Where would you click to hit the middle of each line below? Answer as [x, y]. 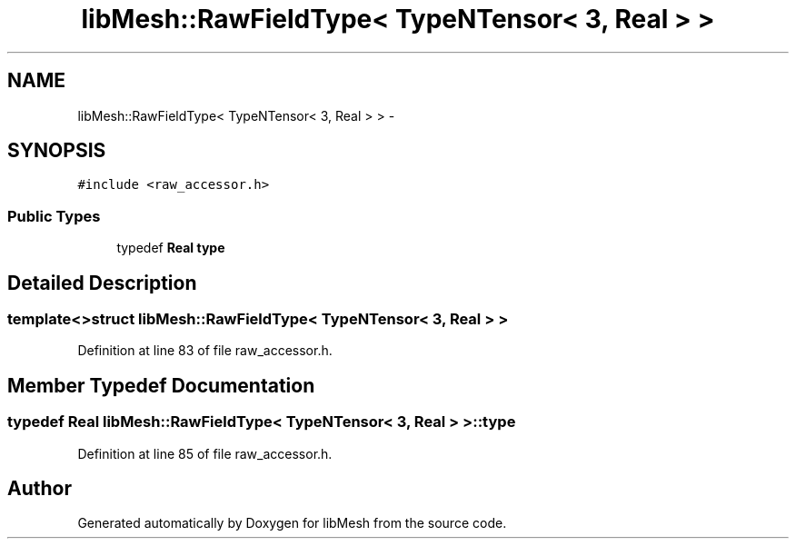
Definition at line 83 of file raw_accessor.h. [205, 351]
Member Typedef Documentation [161, 385]
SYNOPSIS [57, 151]
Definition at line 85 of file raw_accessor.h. [205, 453]
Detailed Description [102, 283]
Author [40, 489]
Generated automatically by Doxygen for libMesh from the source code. [292, 523]
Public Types [54, 216]
